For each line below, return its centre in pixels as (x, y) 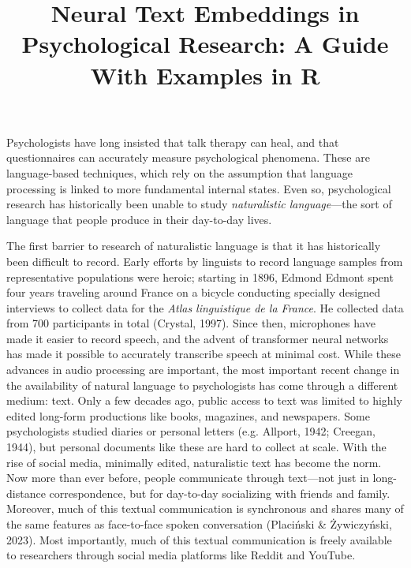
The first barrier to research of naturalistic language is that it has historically (194, 246)
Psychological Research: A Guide (205, 44)
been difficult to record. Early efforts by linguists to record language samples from (205, 261)
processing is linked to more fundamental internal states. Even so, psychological (199, 188)
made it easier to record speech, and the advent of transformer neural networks (198, 338)
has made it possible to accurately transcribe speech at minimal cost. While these (204, 354)
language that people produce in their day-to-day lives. (139, 219)
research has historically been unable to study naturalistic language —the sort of (199, 204)
